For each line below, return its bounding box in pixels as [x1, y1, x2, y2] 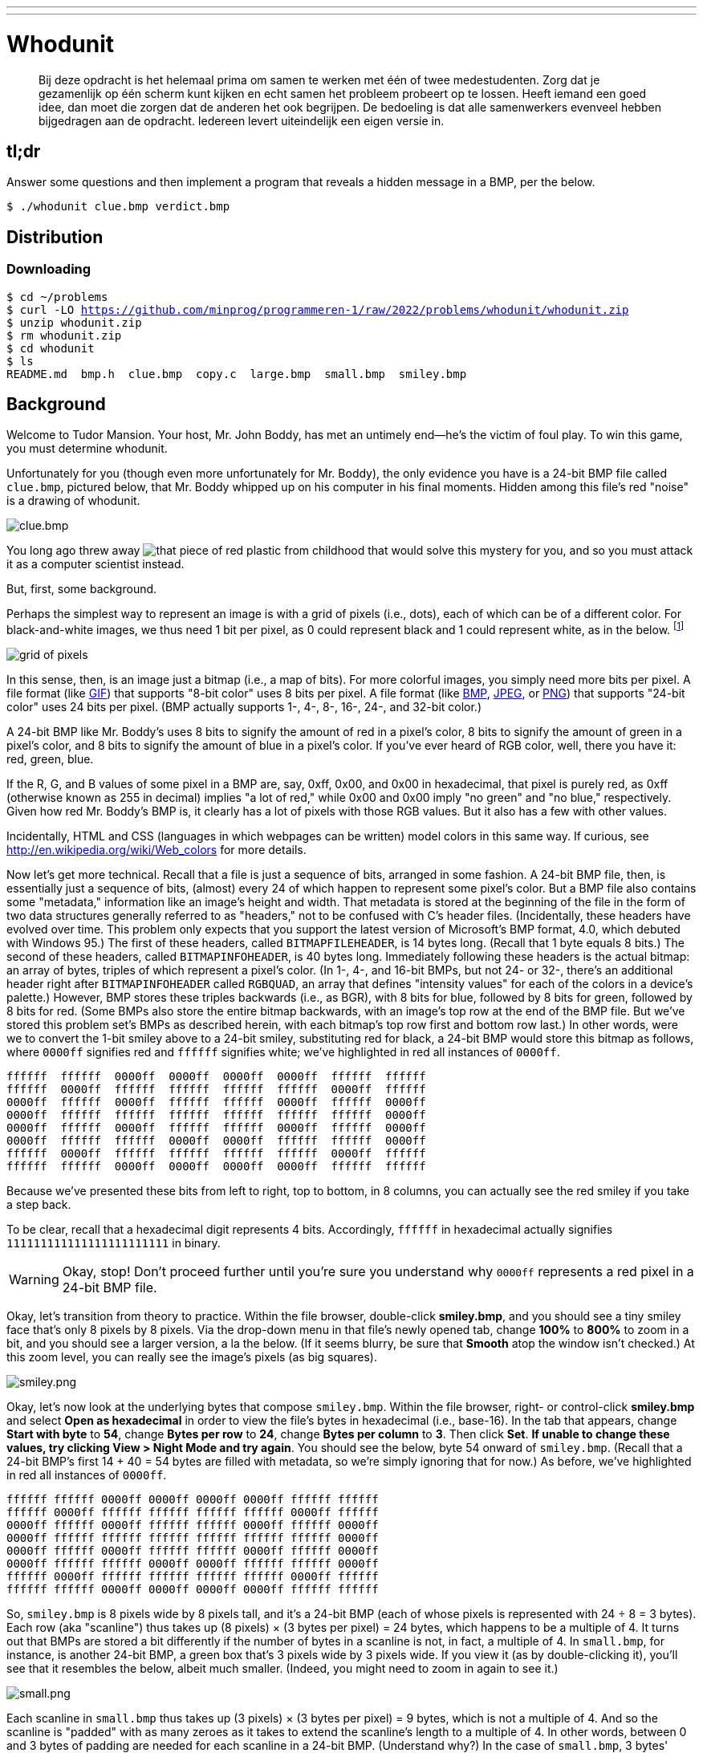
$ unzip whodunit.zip [6, 315, 142, 329]
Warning [9, 1271, 59, 1288]
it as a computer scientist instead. [6, 557, 185, 571]
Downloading [6, 261, 91, 278]
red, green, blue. [6, 752, 94, 767]
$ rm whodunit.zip [6, 328, 122, 342]
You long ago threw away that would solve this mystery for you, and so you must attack [6, 543, 693, 558]
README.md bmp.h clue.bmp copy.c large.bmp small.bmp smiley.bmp [6, 367, 467, 380]
